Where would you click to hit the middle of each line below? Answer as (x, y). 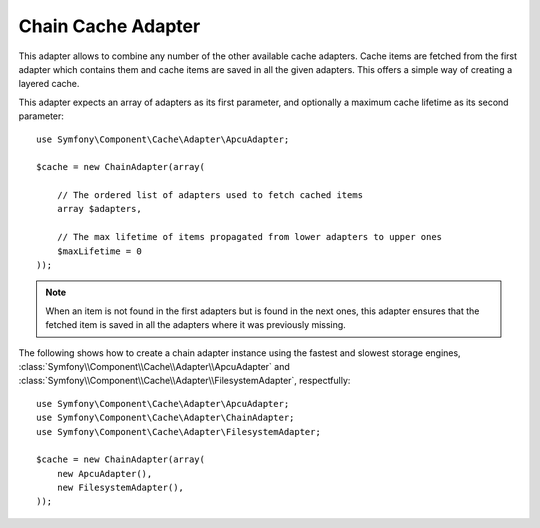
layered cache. (49, 84)
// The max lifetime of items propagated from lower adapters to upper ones (249, 237)
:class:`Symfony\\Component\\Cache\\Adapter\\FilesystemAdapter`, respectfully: (184, 381)
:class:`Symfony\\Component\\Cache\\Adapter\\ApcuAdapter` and (154, 366)
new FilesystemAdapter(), (120, 488)
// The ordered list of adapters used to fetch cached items (210, 195)
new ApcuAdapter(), (104, 473)
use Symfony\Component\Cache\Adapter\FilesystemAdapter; (179, 431)
